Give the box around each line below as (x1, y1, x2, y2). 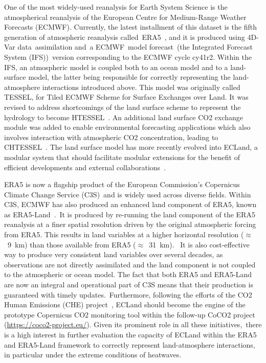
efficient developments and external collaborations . (4, 162, 166, 172)
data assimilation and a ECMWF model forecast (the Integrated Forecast (17, 41, 253, 52)
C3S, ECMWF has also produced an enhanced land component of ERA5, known (4, 199, 257, 210)
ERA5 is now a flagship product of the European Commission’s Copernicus (4, 179, 240, 190)
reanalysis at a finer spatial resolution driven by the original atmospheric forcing (4, 219, 256, 230)
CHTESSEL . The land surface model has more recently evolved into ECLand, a (4, 142, 258, 152)
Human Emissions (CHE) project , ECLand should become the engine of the (4, 299, 246, 310)
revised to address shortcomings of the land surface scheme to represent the (4, 101, 241, 112)
